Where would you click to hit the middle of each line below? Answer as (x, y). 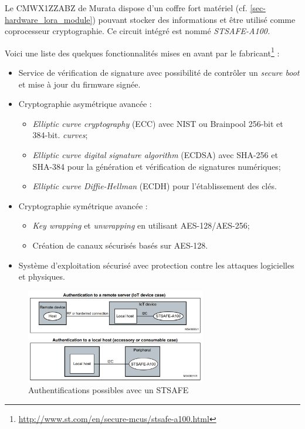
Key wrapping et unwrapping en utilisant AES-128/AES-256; (141, 225)
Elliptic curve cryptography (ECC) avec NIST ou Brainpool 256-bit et (158, 123)
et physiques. (42, 276)
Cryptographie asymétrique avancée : (85, 104)
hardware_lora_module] (49, 19)
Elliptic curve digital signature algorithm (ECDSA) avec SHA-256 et (155, 155)
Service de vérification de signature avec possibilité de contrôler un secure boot (159, 73)
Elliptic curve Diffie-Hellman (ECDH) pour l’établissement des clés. (155, 186)
